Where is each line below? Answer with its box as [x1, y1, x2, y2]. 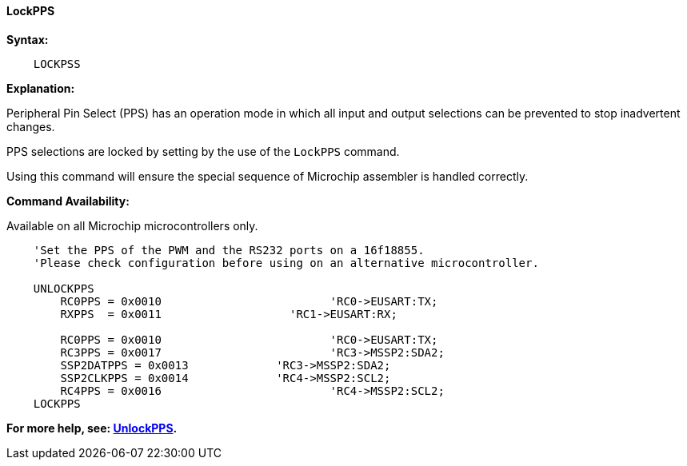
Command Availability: [6, 193, 130, 208]
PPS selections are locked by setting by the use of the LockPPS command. [6, 144, 400, 158]
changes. [6, 119, 55, 133]
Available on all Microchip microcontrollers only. [6, 218, 258, 233]
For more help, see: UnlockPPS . [6, 420, 178, 435]
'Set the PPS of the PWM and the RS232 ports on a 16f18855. [33, 243, 425, 257]
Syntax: [6, 32, 49, 46]
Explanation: [6, 81, 75, 95]
